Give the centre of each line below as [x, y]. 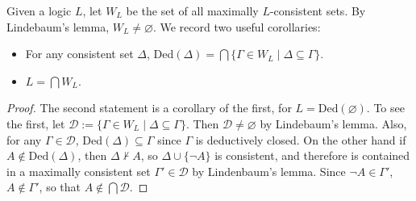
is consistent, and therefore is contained [312, 155]
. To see [385, 108]
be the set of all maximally [192, 10]
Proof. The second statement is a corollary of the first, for [149, 108]
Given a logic [39, 10]
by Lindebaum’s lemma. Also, [333, 123]
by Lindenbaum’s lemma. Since [269, 171]
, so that [60, 187]
